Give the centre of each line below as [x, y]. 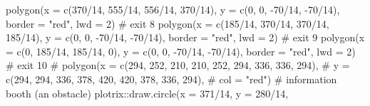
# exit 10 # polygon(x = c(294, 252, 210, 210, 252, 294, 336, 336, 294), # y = [178, 65]
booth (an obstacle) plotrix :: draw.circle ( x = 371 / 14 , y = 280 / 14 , [147, 93]
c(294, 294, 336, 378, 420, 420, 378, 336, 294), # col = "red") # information [171, 79]
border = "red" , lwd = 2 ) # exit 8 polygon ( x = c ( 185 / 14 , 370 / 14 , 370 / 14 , [168, 23]
